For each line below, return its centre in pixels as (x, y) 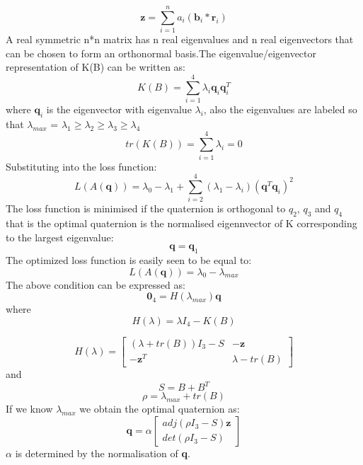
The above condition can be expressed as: (96, 284)
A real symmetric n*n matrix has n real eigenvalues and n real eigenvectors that (180, 39)
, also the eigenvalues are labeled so (280, 109)
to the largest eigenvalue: (60, 237)
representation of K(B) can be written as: (96, 67)
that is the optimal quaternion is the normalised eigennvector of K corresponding (181, 223)
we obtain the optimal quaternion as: (160, 409)
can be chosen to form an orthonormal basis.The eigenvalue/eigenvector (161, 53)
